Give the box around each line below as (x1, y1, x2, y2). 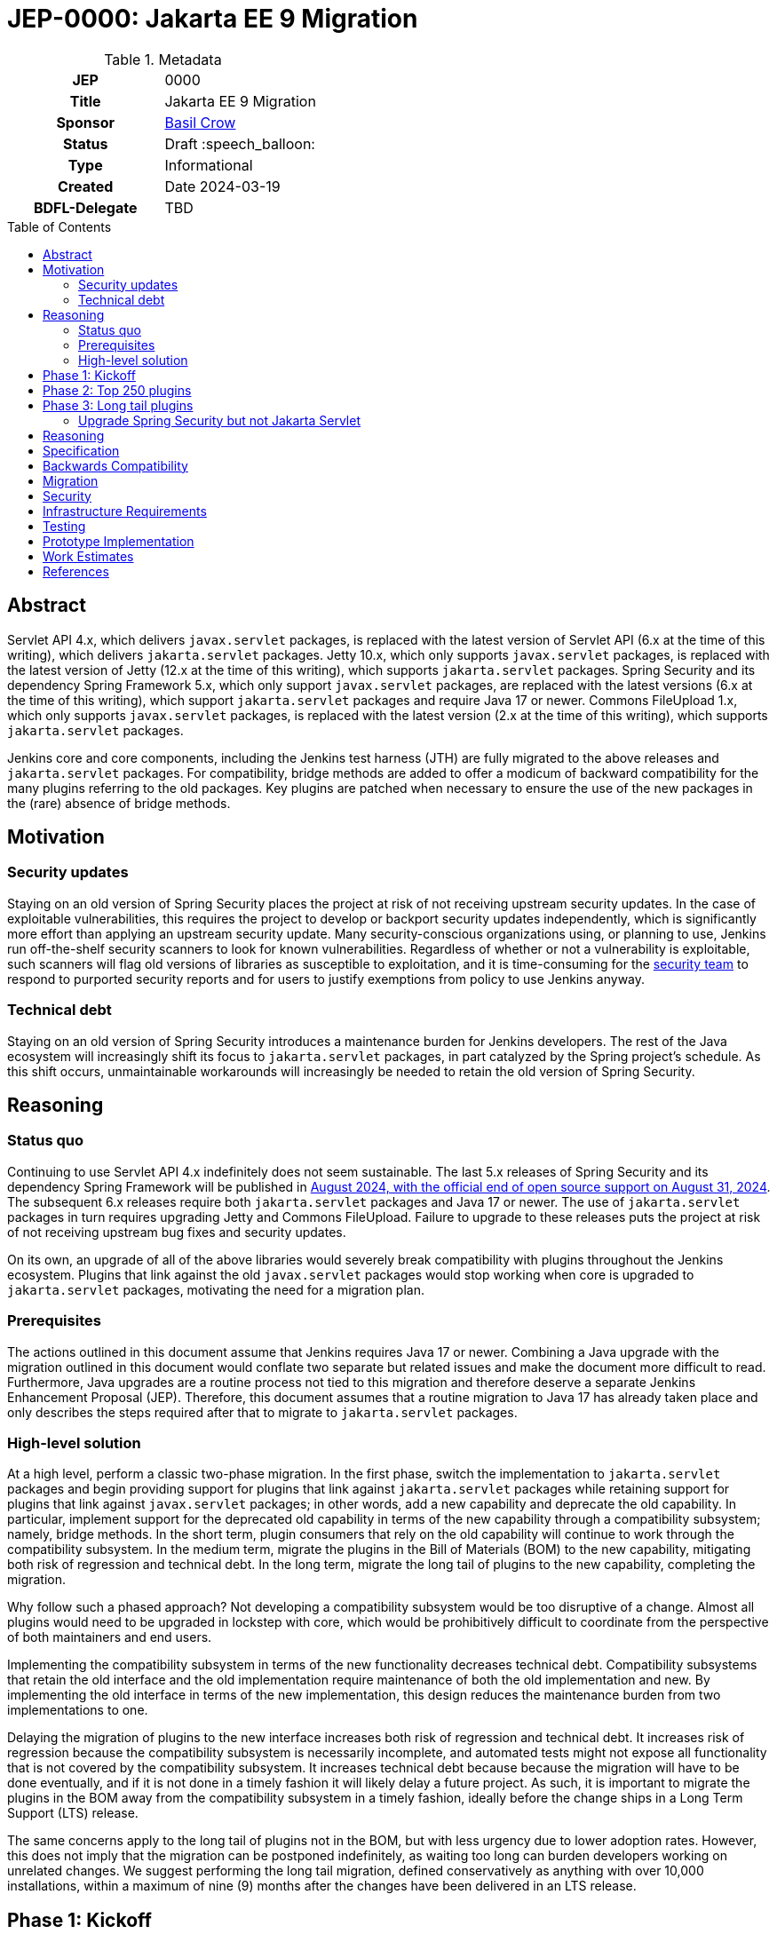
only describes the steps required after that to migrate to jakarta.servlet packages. (7, 1404, 518, 1420)
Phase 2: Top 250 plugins (43, 382, 192, 398)
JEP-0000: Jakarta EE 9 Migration (7, 4, 418, 34)
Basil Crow (164, 113, 236, 131)
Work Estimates (43, 548, 134, 564)
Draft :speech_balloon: (164, 134, 315, 153)
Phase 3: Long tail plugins (43, 397, 194, 413)
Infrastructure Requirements (43, 503, 207, 519)
